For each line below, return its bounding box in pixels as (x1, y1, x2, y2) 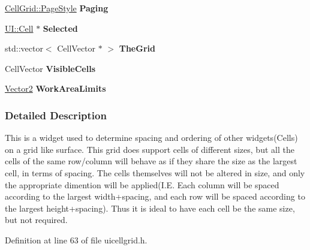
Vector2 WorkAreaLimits (5, 82, 106, 95)
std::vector (5, 42, 43, 55)
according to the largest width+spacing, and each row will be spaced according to (5, 190, 305, 203)
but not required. (5, 213, 68, 226)
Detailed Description (5, 107, 107, 122)
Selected (43, 22, 78, 34)
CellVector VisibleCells (5, 62, 96, 74)
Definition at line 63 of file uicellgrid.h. (5, 233, 148, 246)
